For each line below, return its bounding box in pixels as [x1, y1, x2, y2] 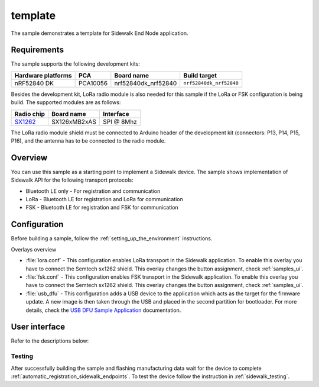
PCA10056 [79, 79, 108, 87]
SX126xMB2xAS [51, 117, 97, 125]
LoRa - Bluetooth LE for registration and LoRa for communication [25, 196, 183, 203]
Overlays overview [11, 246, 57, 253]
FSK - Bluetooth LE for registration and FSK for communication [25, 204, 178, 211]
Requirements [11, 45, 64, 55]
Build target [183, 71, 217, 79]
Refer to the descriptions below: [11, 337, 89, 344]
